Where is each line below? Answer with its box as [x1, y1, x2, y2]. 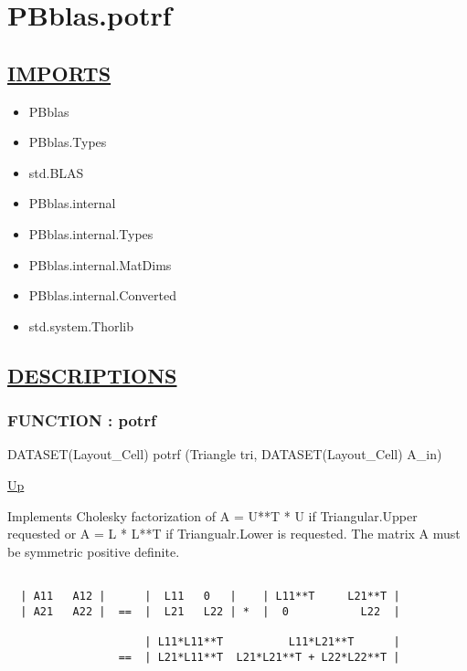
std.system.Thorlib [28, 316, 134, 335]
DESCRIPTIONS [7, 361, 177, 389]
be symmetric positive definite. [7, 541, 180, 561]
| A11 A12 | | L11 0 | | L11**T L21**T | [20, 589, 400, 603]
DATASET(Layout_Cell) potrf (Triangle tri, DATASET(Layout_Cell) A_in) [7, 445, 442, 464]
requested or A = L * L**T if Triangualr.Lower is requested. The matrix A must [7, 524, 461, 543]
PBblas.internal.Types [28, 224, 154, 243]
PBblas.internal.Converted [28, 286, 176, 305]
